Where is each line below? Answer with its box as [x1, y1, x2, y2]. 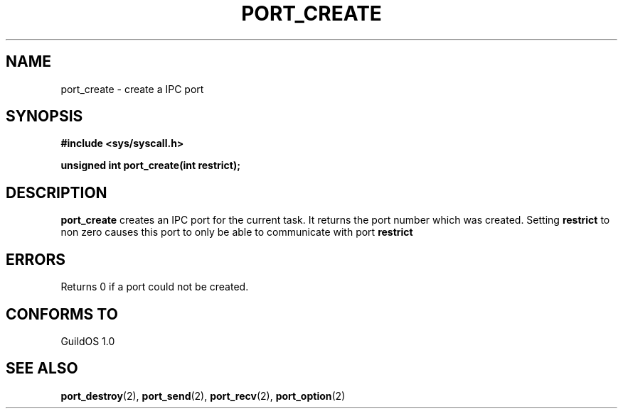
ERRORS [6, 250, 66, 268]
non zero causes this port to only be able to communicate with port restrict [60, 226, 413, 239]
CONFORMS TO [6, 305, 118, 323]
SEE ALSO [6, 359, 78, 378]
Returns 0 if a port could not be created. [60, 280, 249, 293]
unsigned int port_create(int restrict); [60, 159, 241, 172]
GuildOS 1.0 [60, 334, 115, 347]
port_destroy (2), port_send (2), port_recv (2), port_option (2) [60, 389, 346, 402]
